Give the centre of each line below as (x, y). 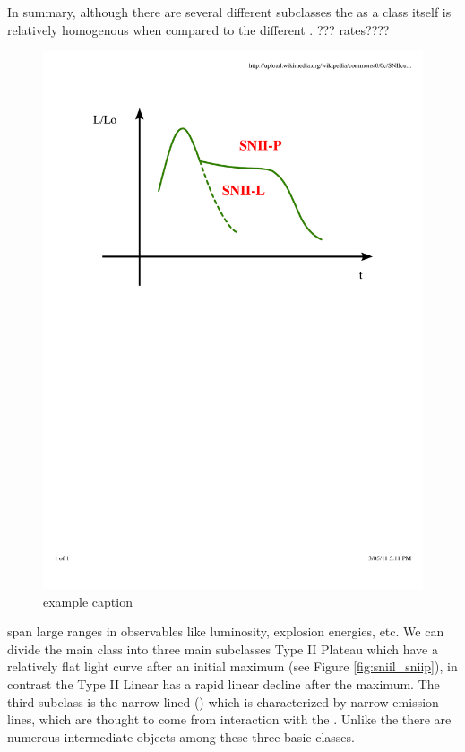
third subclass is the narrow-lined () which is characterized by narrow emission (223, 701)
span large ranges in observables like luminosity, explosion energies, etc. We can (226, 631)
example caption (88, 601)
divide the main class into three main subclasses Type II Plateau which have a (223, 648)
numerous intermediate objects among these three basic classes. (181, 736)
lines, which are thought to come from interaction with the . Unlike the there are (229, 719)
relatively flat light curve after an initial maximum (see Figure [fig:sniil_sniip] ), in (232, 666)
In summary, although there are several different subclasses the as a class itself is (229, 12)
